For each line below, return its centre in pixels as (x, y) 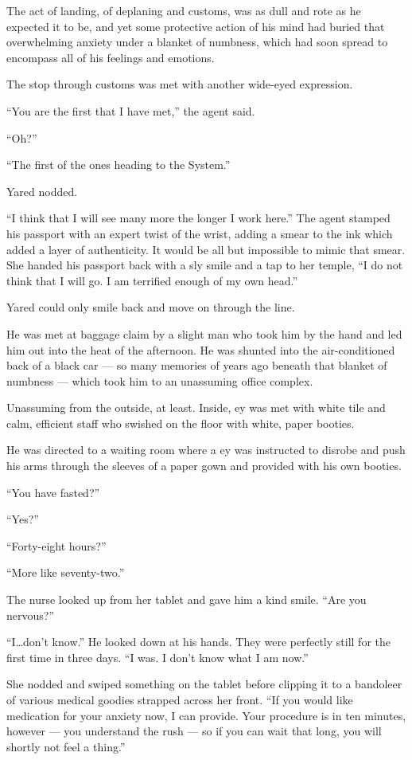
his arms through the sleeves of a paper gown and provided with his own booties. (204, 466)
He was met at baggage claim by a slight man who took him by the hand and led (204, 333)
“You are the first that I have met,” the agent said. (131, 110)
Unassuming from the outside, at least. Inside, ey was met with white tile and (196, 407)
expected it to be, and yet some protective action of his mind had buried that (196, 26)
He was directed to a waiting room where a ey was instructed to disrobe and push (206, 450)
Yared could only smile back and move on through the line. (151, 307)
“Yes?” (23, 519)
